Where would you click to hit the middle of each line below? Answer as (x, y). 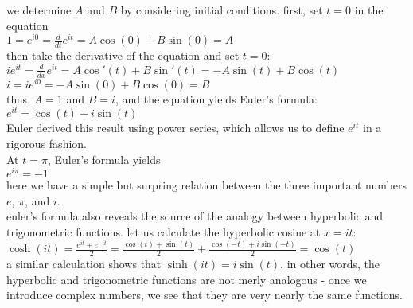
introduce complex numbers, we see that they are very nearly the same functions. (205, 295)
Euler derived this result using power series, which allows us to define (175, 128)
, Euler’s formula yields (104, 159)
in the (369, 10)
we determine (39, 10)
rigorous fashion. (47, 143)
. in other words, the (330, 264)
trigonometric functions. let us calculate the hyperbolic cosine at (164, 231)
